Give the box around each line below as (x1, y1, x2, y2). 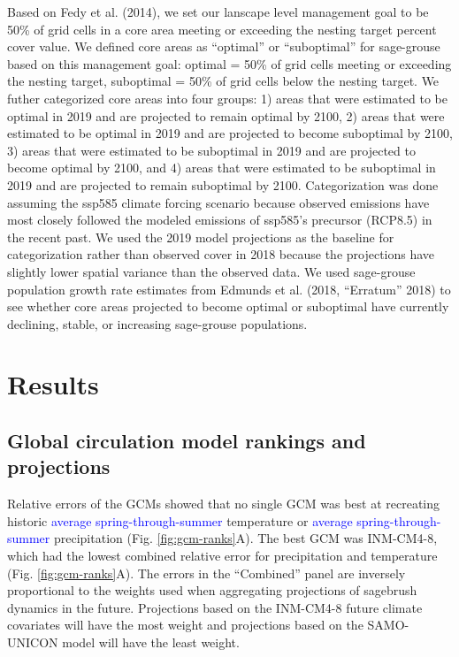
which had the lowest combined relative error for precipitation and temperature (7, 546, 438, 565)
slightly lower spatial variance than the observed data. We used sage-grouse (7, 262, 416, 280)
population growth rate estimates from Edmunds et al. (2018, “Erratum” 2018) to (7, 279, 451, 298)
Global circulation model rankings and (7, 427, 366, 455)
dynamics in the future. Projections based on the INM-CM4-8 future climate (7, 598, 423, 616)
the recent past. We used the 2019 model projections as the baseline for (7, 227, 394, 246)
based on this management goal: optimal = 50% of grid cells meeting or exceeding (7, 54, 452, 73)
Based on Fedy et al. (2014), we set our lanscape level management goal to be (7, 3, 429, 20)
